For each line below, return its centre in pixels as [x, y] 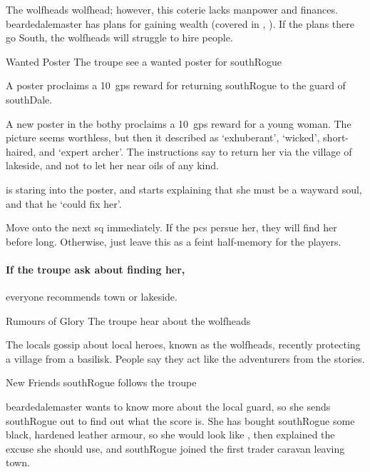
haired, [21, 151]
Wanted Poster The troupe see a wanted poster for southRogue [144, 61]
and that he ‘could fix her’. [64, 203]
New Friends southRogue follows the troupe [101, 382]
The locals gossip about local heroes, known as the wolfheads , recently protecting [183, 345]
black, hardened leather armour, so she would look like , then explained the [170, 435]
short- [336, 137]
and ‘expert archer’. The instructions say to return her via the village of [195, 151]
